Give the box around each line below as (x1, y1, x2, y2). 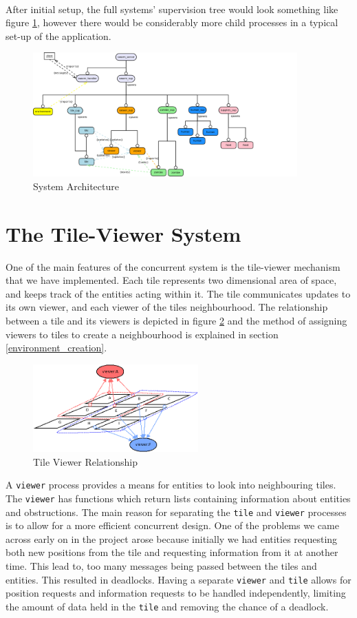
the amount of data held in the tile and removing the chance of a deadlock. (6, 599, 329, 613)
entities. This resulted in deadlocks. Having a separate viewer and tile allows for (6, 572, 351, 586)
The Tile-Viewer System (6, 219, 241, 247)
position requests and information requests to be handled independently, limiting (6, 586, 346, 600)
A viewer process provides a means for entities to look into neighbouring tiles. (6, 477, 336, 492)
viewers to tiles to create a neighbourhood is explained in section (6, 327, 279, 341)
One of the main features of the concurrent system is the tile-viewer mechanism (6, 259, 340, 274)
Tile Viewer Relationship (33, 454, 138, 468)
